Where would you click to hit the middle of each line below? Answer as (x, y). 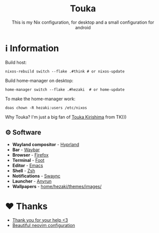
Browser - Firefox (30, 155)
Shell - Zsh (24, 170)
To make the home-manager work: (40, 99)
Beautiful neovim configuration (44, 225)
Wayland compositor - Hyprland (46, 144)
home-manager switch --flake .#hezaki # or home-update (65, 89)
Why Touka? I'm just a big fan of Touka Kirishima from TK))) (66, 117)
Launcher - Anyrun (32, 181)
